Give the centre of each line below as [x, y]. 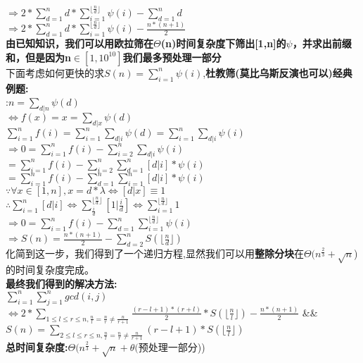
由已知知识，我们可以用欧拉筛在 [79, 43]
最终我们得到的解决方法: [62, 283]
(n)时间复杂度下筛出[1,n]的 [223, 43]
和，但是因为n [38, 57]
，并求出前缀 [322, 43]
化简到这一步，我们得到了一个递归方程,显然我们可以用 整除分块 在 [155, 253]
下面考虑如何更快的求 [55, 72]
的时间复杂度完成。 [50, 270]
